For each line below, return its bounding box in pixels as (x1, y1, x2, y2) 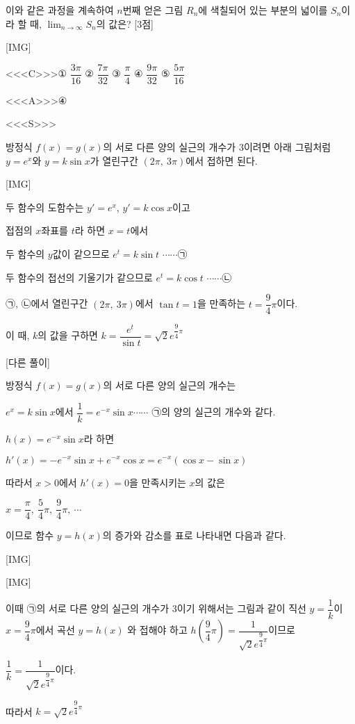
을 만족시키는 (129, 475, 186, 489)
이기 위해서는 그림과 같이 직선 (176, 601, 306, 616)
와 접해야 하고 (127, 623, 188, 637)
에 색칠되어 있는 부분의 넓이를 (198, 3, 328, 17)
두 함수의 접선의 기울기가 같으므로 (6, 270, 153, 284)
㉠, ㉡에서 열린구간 (6, 296, 88, 311)
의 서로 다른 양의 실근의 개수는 (103, 378, 236, 393)
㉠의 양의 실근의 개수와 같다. (151, 404, 276, 419)
